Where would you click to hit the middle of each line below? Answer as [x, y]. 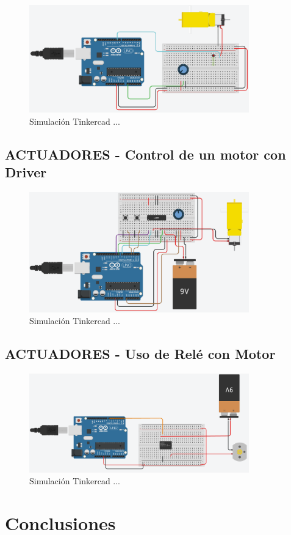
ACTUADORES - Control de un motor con [145, 154]
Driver [26, 172]
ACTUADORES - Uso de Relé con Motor [140, 354]
